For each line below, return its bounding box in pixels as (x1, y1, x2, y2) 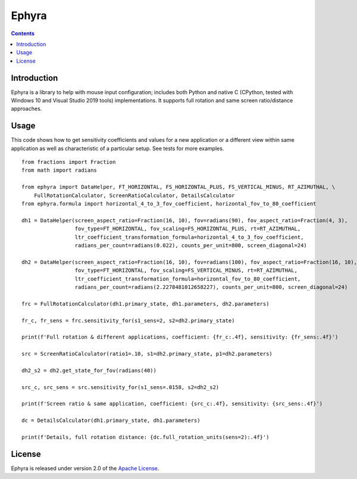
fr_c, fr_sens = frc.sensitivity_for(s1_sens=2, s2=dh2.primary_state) (21, 317, 235, 324)
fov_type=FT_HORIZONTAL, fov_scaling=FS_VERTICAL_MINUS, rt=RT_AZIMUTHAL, (74, 267, 297, 274)
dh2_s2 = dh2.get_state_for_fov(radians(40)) (21, 367, 157, 374)
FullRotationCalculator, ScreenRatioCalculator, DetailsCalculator (33, 192, 235, 199)
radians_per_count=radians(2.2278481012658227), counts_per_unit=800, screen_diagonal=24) (74, 284, 348, 290)
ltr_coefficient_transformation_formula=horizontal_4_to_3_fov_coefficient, (74, 234, 304, 241)
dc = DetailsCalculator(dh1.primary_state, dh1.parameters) (21, 417, 201, 424)
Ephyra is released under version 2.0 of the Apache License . (11, 465, 159, 472)
